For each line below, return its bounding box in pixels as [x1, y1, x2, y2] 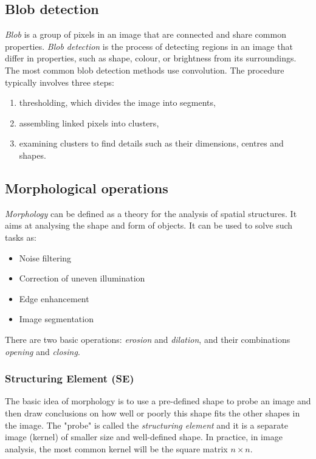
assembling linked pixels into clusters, [19, 116, 159, 129]
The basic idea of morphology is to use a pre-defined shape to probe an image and [5, 395, 311, 407]
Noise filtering [19, 251, 72, 264]
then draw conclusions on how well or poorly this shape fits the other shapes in [5, 406, 300, 419]
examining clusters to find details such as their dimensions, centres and [19, 137, 284, 150]
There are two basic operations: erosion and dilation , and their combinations [5, 333, 290, 345]
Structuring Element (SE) [5, 371, 134, 386]
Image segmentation [19, 312, 94, 325]
